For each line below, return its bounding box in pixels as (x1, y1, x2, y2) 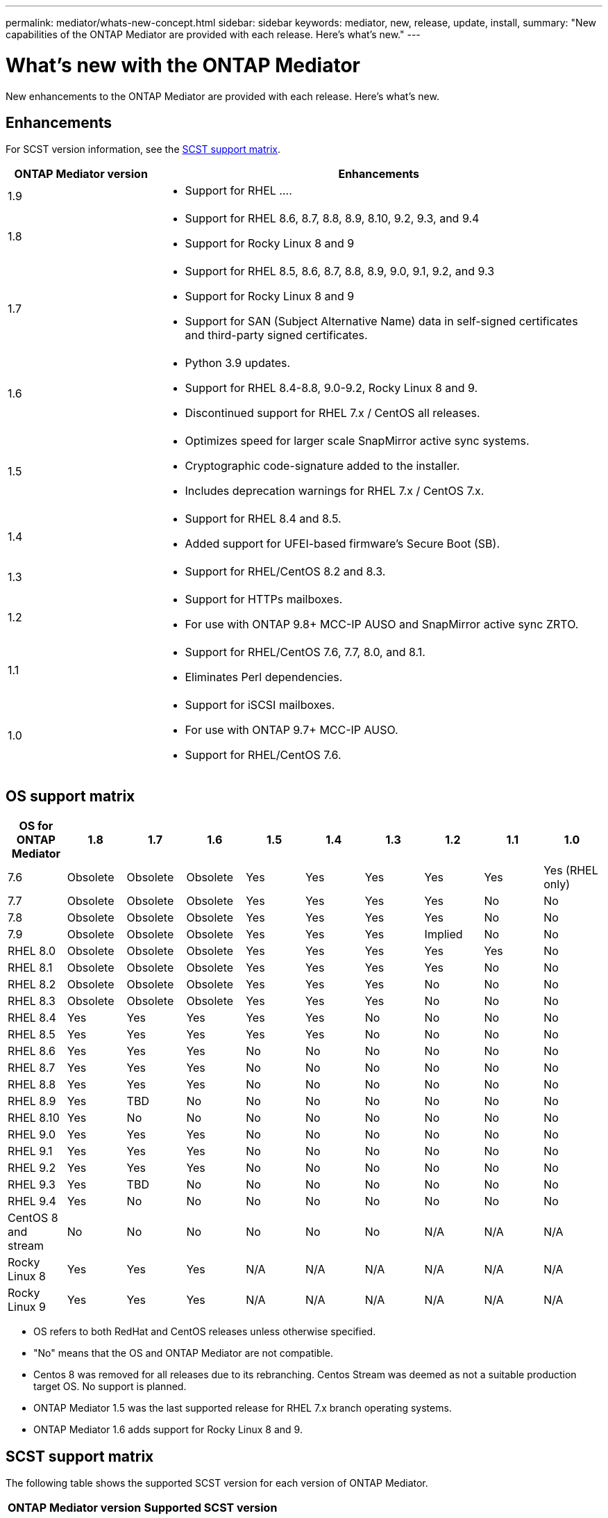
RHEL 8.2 (8, 977, 56, 992)
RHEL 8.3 (8, 994, 56, 1009)
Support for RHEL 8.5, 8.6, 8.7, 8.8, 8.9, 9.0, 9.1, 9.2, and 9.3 (185, 264, 495, 279)
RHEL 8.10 (8, 1111, 60, 1125)
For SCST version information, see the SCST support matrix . (6, 143, 280, 156)
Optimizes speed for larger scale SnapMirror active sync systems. (185, 434, 530, 448)
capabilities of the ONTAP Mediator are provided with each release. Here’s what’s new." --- (6, 28, 421, 40)
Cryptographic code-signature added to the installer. (185, 459, 460, 473)
